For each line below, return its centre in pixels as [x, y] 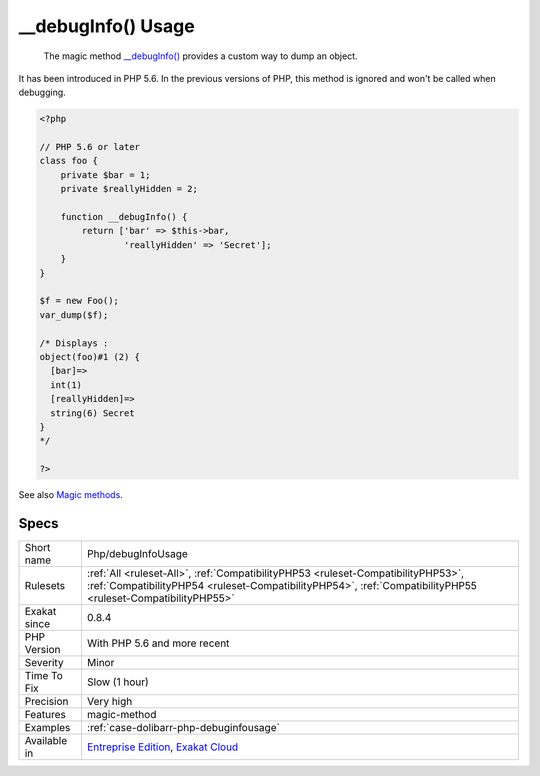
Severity [44, 662]
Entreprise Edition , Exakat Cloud [162, 747]
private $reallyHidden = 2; [129, 189]
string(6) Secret [92, 413]
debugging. [42, 92]
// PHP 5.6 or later [89, 147]
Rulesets [44, 585]
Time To [44, 675]
